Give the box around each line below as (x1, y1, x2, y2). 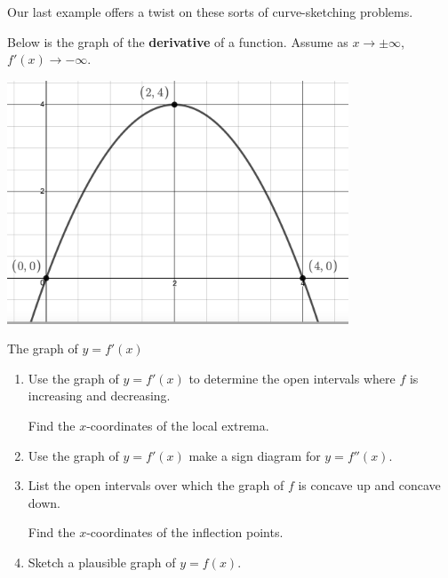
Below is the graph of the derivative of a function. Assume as (7, 32, 348, 51)
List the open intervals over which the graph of (28, 476, 284, 495)
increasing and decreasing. (28, 386, 171, 405)
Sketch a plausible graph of (28, 552, 176, 571)
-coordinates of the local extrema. (86, 416, 269, 434)
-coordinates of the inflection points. (86, 523, 284, 542)
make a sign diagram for (188, 446, 321, 464)
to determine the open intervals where (188, 368, 396, 387)
